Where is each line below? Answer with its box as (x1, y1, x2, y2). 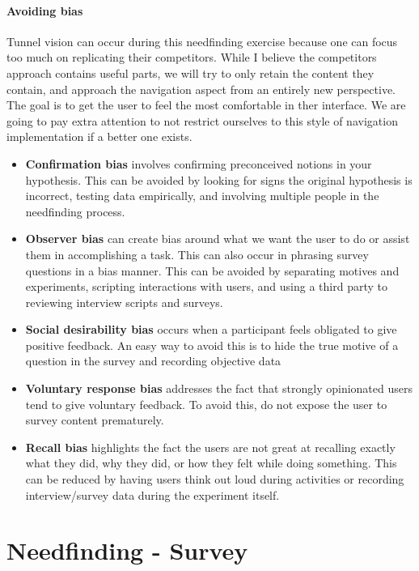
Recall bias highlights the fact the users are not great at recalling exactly (25, 438, 396, 455)
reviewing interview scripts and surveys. (25, 293, 223, 310)
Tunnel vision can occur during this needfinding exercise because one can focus (6, 32, 398, 49)
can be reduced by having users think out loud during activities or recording (25, 471, 404, 488)
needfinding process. (25, 202, 125, 219)
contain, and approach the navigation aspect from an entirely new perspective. (6, 80, 396, 97)
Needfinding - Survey (6, 534, 248, 567)
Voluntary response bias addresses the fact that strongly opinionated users (25, 380, 413, 397)
